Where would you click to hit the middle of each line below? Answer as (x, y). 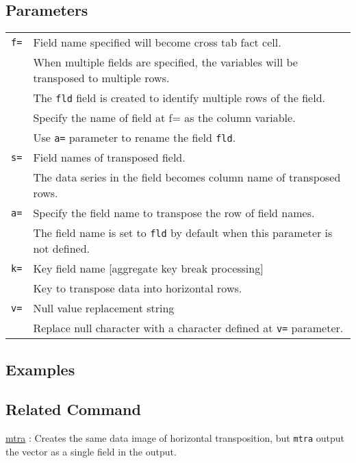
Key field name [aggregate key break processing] (148, 268)
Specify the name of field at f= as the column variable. (164, 118)
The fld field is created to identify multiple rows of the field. (179, 98)
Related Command (73, 409)
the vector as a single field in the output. (91, 451)
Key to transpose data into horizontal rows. (138, 288)
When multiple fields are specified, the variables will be (165, 62)
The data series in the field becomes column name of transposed (187, 177)
